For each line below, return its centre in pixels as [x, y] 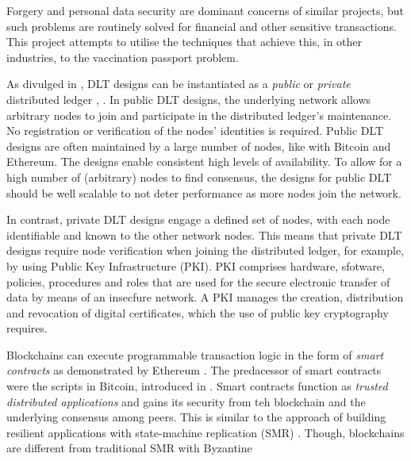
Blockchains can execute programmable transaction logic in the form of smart [195, 354]
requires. [27, 328]
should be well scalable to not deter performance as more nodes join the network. [204, 192]
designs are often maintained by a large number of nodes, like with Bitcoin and [199, 146]
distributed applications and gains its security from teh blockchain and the [186, 401]
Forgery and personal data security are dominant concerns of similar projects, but [205, 10]
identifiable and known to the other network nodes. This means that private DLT [204, 234]
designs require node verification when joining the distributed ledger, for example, [205, 250]
